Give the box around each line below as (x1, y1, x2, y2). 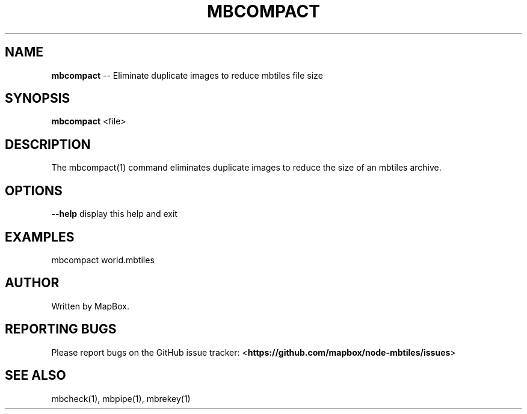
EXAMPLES (5, 229, 75, 245)
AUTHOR (5, 275, 60, 291)
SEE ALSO (5, 368, 66, 383)
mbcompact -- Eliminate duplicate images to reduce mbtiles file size (51, 70, 323, 81)
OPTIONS (5, 183, 63, 198)
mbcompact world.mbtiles (51, 254, 155, 265)
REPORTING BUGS (5, 321, 117, 337)
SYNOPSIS (5, 91, 70, 106)
